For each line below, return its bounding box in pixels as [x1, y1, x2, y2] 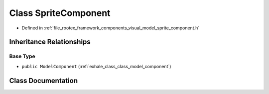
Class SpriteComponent [9, 7, 111, 18]
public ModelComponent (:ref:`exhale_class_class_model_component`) [21, 63, 171, 69]
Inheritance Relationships [9, 38, 91, 46]
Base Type [9, 53, 35, 60]
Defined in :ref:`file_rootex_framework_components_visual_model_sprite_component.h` [21, 25, 200, 31]
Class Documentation [9, 76, 78, 85]
